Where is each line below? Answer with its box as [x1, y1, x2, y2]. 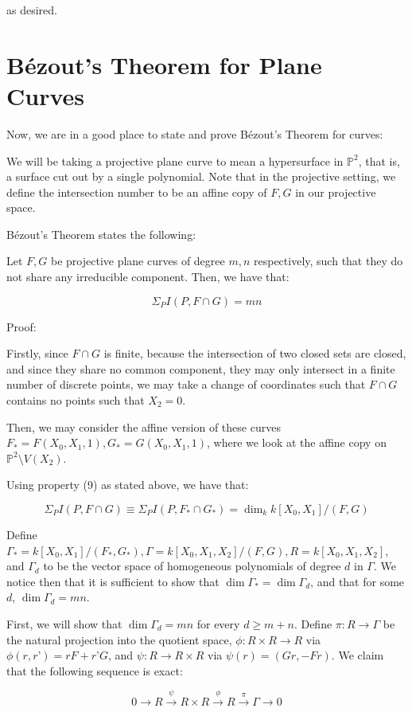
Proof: [6, 318, 37, 334]
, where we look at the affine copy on [206, 434, 387, 451]
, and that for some [310, 573, 405, 589]
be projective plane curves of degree [51, 252, 225, 269]
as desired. [6, 2, 57, 18]
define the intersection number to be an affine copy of [6, 183, 267, 200]
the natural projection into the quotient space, [6, 631, 232, 647]
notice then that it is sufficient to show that [6, 573, 220, 589]
